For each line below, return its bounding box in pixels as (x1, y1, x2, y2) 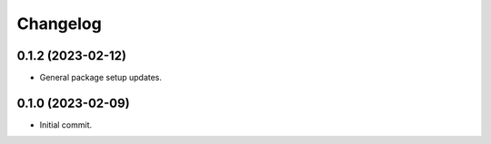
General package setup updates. (39, 72, 163, 83)
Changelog (16, 14, 102, 34)
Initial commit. (39, 119, 93, 130)
